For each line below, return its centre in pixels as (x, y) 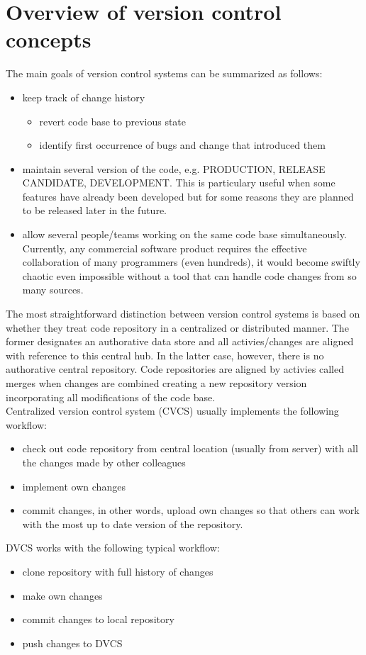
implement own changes (74, 486)
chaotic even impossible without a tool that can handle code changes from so (189, 275)
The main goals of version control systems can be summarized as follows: (164, 73)
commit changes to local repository (98, 619)
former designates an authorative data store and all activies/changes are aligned (180, 341)
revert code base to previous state (113, 121)
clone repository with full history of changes (118, 571)
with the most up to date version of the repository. (133, 524)
